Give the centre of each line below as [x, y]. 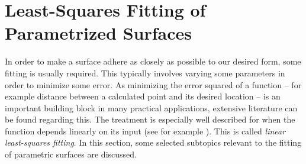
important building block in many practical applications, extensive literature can [151, 107]
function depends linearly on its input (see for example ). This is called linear [145, 131]
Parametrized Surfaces [98, 33]
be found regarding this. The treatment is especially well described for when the [150, 119]
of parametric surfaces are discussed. [71, 154]
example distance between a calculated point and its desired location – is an [143, 96]
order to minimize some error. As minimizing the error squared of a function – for [153, 84]
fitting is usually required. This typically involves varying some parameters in [145, 73]
